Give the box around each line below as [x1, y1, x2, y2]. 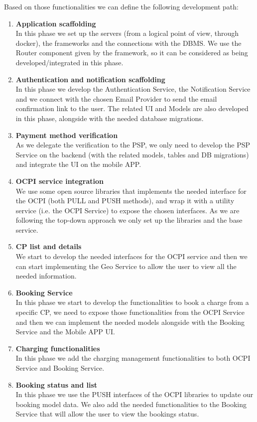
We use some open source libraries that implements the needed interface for [15, 185, 247, 196]
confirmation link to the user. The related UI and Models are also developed [15, 103, 249, 114]
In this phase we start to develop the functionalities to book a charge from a [15, 297, 249, 307]
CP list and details [15, 241, 82, 252]
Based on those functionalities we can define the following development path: [4, 1, 239, 11]
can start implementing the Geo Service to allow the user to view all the [15, 261, 237, 271]
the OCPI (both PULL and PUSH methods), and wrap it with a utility [15, 195, 235, 206]
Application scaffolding [15, 18, 96, 28]
